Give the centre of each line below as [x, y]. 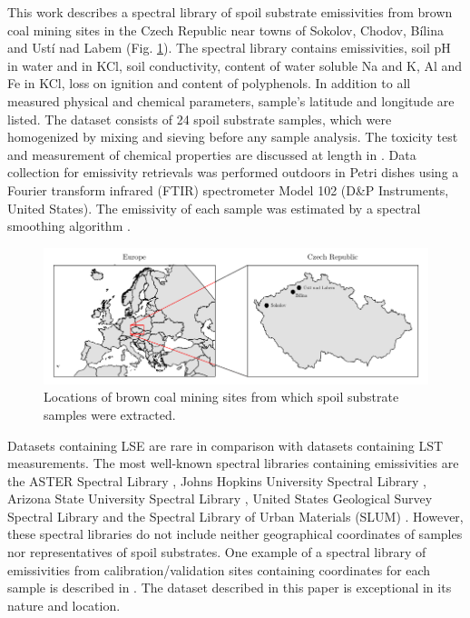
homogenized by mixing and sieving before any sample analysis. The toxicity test [233, 137]
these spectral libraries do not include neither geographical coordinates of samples [235, 534]
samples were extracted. [110, 414]
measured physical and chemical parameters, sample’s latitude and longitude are [231, 100]
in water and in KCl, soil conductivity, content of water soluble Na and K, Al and [235, 65]
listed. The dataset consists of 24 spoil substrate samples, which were [200, 119]
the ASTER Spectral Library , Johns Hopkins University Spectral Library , [217, 480]
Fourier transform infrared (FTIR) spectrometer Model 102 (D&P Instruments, [228, 189]
